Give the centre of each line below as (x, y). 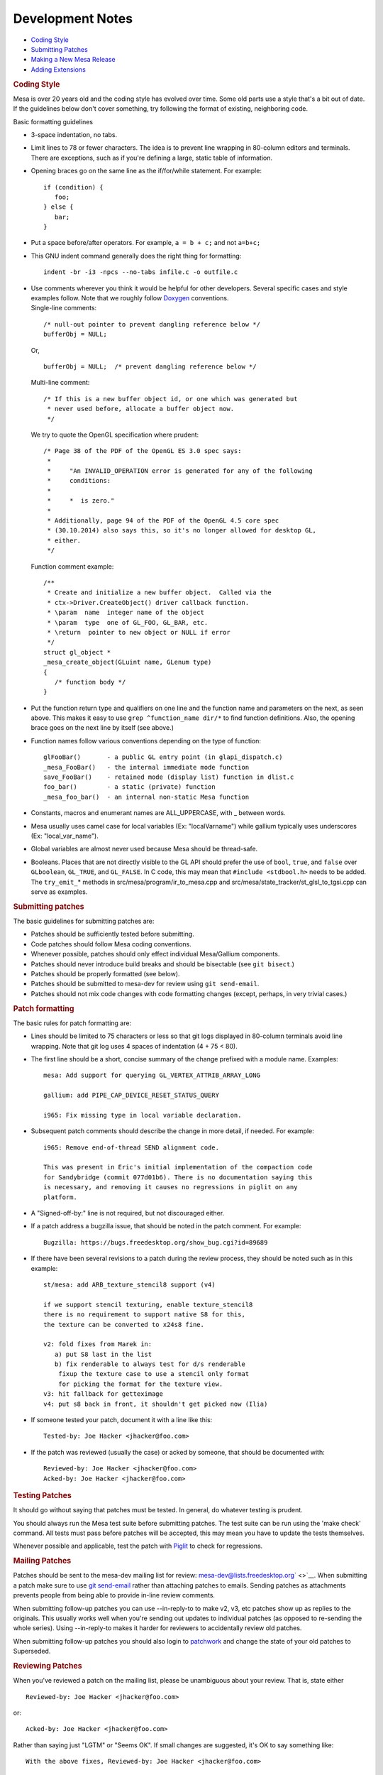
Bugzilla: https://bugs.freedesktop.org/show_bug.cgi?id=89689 (156, 1242)
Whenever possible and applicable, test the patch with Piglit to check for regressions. (138, 1546)
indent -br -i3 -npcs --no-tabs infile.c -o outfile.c (141, 272)
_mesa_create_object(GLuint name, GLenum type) (128, 662)
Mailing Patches (42, 1561)
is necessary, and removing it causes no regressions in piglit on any (171, 1187)
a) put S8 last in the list (103, 1354)
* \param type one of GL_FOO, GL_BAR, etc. (128, 622)
